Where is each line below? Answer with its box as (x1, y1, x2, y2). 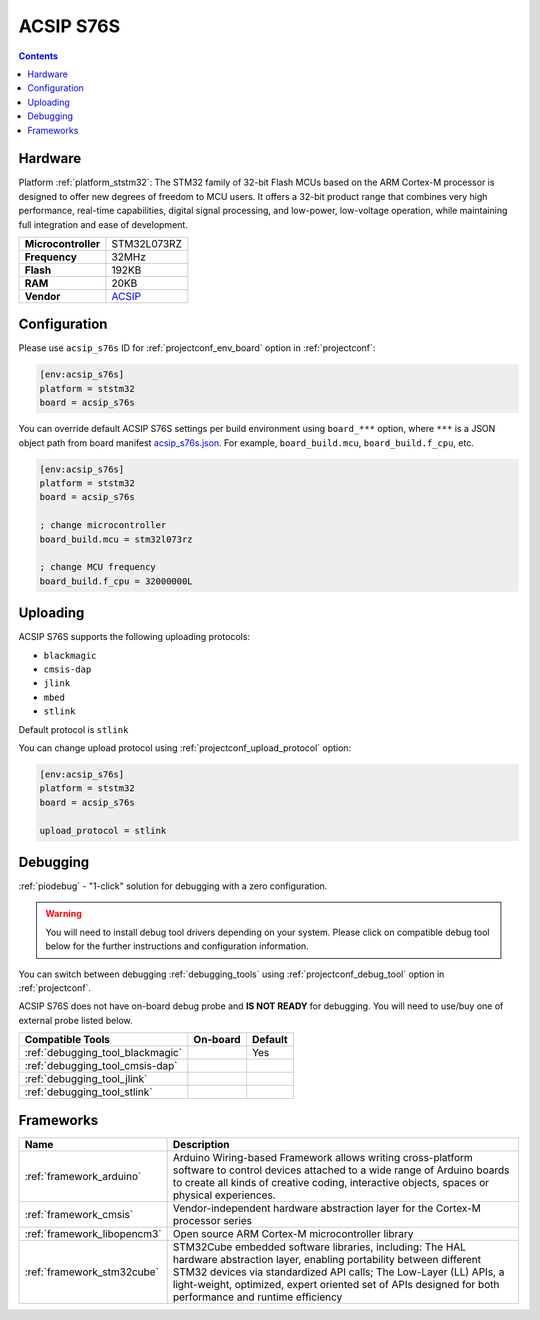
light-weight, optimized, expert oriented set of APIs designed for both (172, 1277, 500, 1291)
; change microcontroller (39, 520, 167, 531)
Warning (45, 908, 82, 920)
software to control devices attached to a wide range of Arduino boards (172, 1163, 510, 1177)
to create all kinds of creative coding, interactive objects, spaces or (172, 1175, 490, 1189)
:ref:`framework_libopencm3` (24, 1226, 162, 1240)
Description (172, 1137, 230, 1151)
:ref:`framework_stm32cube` (24, 1265, 160, 1279)
